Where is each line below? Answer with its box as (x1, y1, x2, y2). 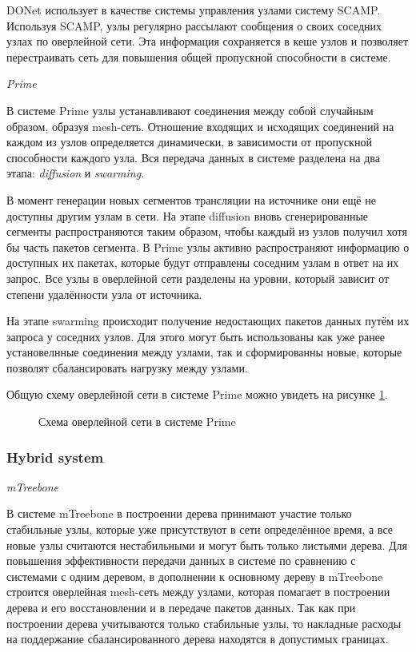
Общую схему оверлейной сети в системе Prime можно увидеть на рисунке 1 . (6, 386, 388, 403)
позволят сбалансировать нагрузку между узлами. (6, 359, 248, 376)
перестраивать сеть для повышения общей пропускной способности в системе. (6, 48, 391, 65)
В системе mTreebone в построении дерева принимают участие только (6, 505, 352, 522)
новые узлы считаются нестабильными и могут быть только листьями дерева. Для (6, 536, 407, 553)
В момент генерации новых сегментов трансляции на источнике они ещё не (6, 191, 376, 208)
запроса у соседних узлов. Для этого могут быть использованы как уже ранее (6, 328, 386, 344)
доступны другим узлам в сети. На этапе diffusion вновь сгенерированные (6, 207, 368, 224)
